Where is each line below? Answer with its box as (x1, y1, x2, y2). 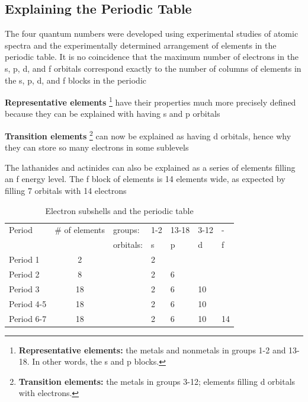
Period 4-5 (9, 297, 47, 310)
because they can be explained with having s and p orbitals (5, 107, 220, 120)
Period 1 (9, 253, 40, 266)
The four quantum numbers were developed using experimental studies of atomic (5, 27, 299, 40)
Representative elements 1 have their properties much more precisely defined (5, 94, 296, 108)
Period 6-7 (9, 312, 47, 324)
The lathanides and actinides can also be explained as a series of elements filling (5, 161, 296, 173)
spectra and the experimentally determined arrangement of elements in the (5, 39, 277, 51)
